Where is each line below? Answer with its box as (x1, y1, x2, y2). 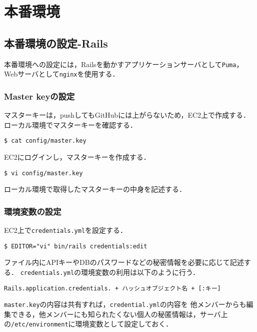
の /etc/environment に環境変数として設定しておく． (4, 318, 173, 329)
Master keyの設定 (4, 90, 75, 102)
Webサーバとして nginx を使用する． (4, 69, 119, 79)
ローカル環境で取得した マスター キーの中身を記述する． (4, 184, 186, 194)
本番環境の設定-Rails (4, 35, 108, 51)
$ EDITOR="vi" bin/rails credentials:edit (4, 242, 147, 250)
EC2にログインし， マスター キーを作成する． (4, 151, 150, 162)
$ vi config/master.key (4, 169, 83, 177)
